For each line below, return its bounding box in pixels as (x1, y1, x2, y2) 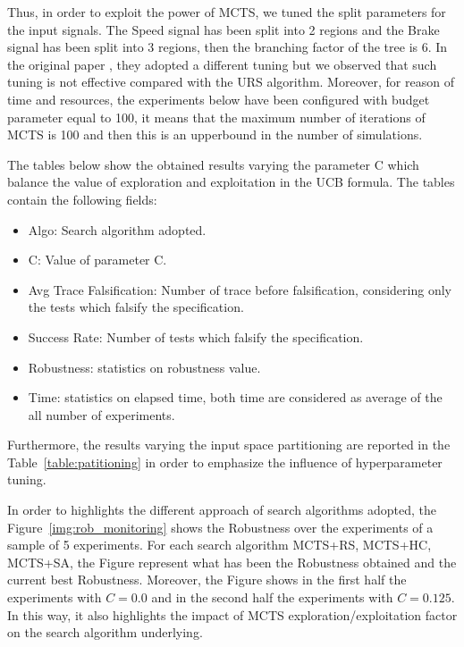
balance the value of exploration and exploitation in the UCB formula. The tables (7, 172, 455, 191)
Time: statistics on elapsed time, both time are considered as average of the (28, 388, 443, 407)
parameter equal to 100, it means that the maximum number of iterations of (7, 107, 426, 126)
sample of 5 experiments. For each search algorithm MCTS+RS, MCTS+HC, (7, 535, 432, 554)
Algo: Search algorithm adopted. (28, 220, 207, 239)
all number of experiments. (28, 405, 175, 424)
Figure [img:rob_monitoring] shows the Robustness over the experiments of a (7, 517, 434, 536)
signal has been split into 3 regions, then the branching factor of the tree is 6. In (7, 38, 448, 56)
